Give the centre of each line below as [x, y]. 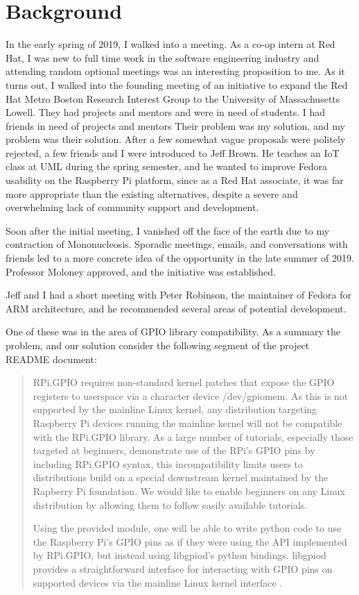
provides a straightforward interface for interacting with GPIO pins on [183, 568]
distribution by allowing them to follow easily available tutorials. [170, 504]
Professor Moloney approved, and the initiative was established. [141, 271]
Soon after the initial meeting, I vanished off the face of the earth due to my [168, 230]
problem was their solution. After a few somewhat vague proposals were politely [176, 139]
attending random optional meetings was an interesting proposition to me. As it [175, 71]
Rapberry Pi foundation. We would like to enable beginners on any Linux [189, 491]
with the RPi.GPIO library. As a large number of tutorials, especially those [193, 436]
